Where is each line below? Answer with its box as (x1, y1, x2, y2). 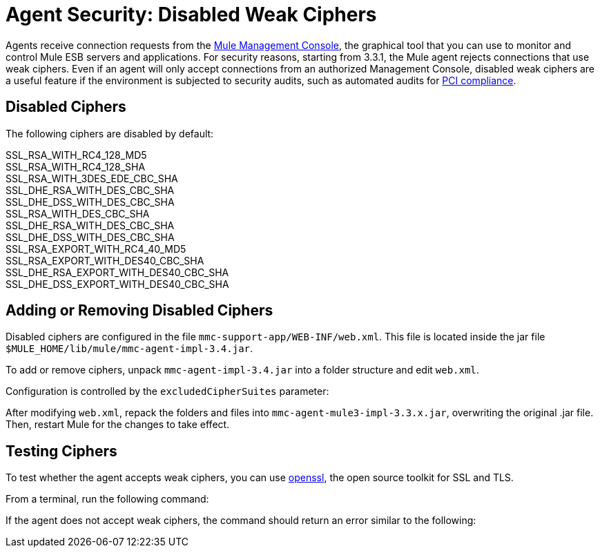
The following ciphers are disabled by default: (6, 127, 214, 139)
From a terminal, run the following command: (6, 493, 209, 505)
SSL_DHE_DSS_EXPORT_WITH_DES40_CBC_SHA (6, 278, 229, 290)
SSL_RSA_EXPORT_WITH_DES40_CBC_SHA (6, 254, 204, 266)
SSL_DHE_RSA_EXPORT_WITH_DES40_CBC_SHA (6, 266, 229, 278)
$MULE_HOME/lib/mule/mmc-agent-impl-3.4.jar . (6, 342, 253, 355)
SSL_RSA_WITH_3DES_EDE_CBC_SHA (6, 172, 178, 184)
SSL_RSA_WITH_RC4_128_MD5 (6, 148, 147, 161)
